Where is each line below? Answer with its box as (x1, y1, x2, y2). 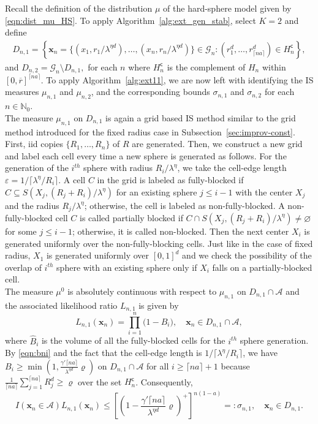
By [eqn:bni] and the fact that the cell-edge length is (5, 346, 202, 359)
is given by (138, 298, 179, 311)
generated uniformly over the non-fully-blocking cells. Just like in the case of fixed (5, 237, 313, 249)
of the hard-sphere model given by (163, 2, 292, 14)
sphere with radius (83, 161, 153, 174)
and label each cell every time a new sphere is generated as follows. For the (5, 149, 287, 162)
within (262, 60, 286, 73)
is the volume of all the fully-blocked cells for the (41, 334, 225, 347)
